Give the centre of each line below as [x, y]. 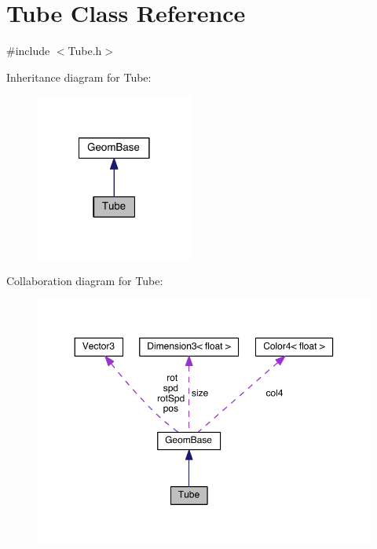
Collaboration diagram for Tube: [85, 281]
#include [28, 51]
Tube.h [85, 51]
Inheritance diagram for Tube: [79, 77]
